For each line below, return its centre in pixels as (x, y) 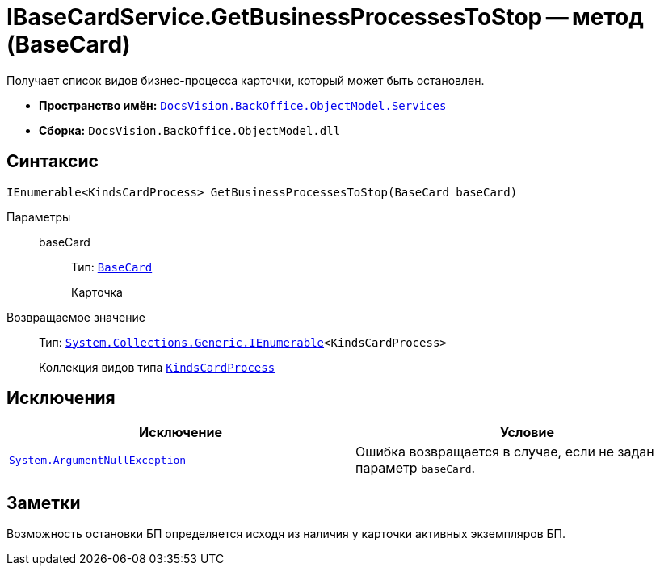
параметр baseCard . (416, 468)
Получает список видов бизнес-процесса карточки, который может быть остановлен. (246, 80)
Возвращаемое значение (76, 317)
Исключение (181, 433)
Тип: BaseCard (112, 267)
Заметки (44, 503)
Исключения (61, 398)
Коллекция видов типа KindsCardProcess (157, 367)
